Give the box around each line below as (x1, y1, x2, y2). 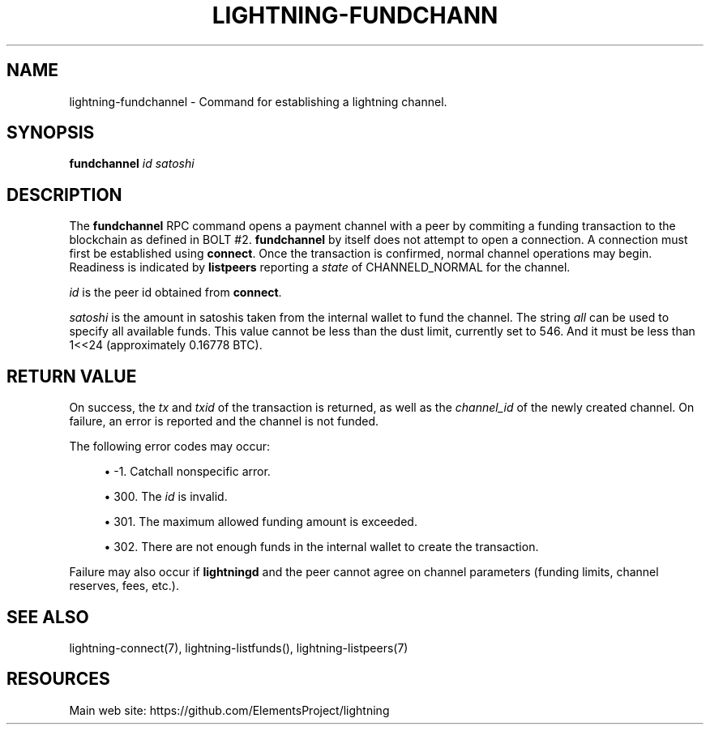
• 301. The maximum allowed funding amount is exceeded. (104, 515, 417, 529)
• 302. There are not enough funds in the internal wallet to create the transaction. (104, 540, 539, 554)
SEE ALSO (6, 606, 89, 627)
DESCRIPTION (6, 184, 122, 205)
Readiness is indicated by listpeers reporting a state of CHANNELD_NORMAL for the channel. (69, 260, 571, 275)
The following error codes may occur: (69, 439, 270, 454)
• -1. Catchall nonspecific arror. (104, 464, 271, 479)
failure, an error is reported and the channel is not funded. (69, 414, 379, 429)
